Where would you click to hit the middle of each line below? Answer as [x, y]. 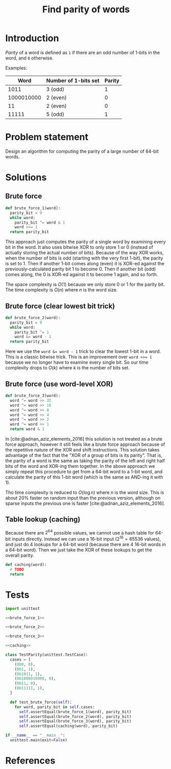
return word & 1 [27, 429]
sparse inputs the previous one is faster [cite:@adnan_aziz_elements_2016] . [85, 503]
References [30, 761]
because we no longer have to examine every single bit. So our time [77, 362]
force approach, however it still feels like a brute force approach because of [85, 444]
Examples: [16, 68]
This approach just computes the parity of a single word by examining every [85, 242]
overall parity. [20, 556]
